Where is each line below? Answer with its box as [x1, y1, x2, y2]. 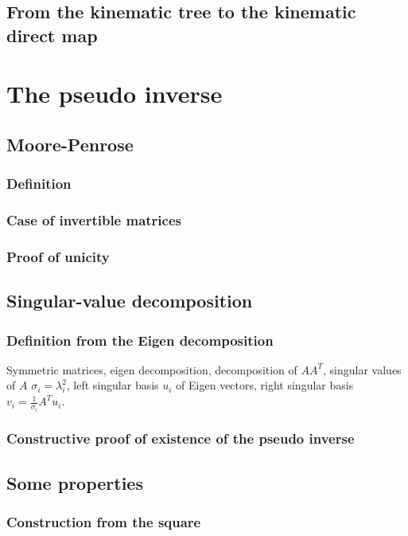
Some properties [6, 470, 143, 495]
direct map [6, 22, 98, 47]
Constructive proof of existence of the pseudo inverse [6, 428, 355, 448]
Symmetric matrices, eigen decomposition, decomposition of [6, 361, 297, 378]
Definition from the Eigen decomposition [6, 330, 274, 350]
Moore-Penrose [6, 131, 134, 156]
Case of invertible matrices [6, 210, 181, 230]
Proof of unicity [6, 246, 110, 266]
